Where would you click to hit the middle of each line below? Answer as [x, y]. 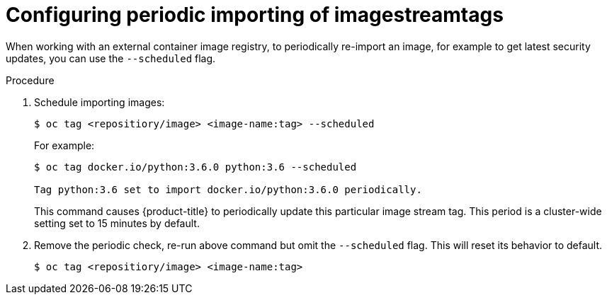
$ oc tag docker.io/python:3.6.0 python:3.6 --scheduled [195, 167]
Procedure [30, 80]
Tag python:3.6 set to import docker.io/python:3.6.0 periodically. [228, 189]
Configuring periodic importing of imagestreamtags [255, 15]
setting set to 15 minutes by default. [117, 223]
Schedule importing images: [100, 102]
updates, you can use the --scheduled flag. [111, 58]
